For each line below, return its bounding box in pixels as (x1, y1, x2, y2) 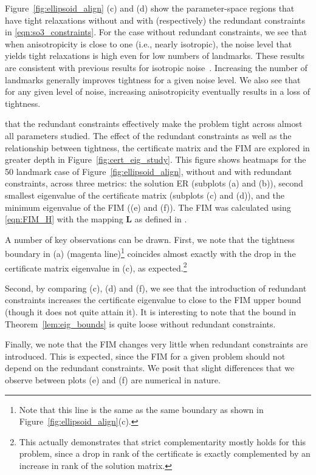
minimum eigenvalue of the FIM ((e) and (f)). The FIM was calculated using (5, 200, 291, 213)
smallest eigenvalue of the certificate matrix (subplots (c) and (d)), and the (5, 188, 285, 201)
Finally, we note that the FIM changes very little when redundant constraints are (5, 338, 308, 350)
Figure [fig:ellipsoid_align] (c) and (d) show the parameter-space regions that (5, 2, 295, 14)
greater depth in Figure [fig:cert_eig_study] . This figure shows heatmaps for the (5, 153, 306, 166)
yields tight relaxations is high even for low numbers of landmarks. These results (5, 49, 305, 62)
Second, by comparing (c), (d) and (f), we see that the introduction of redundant (5, 281, 307, 294)
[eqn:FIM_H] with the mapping (5, 213, 123, 225)
